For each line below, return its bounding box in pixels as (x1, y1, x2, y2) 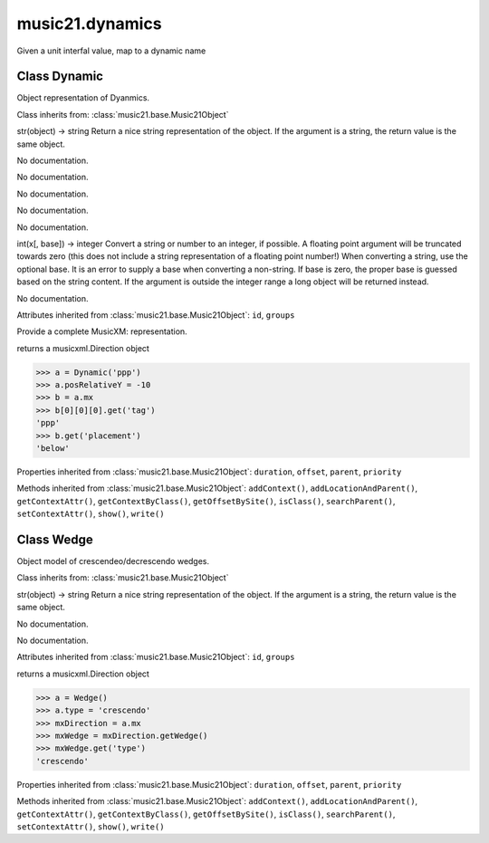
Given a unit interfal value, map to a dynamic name (16, 45, 206, 56)
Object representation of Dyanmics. (16, 92, 149, 103)
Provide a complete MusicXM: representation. (16, 326, 187, 337)
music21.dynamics (16, 14, 162, 34)
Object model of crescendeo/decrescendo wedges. (16, 556, 210, 567)
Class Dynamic (16, 69, 104, 84)
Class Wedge (16, 532, 94, 547)
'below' (35, 444, 70, 454)
